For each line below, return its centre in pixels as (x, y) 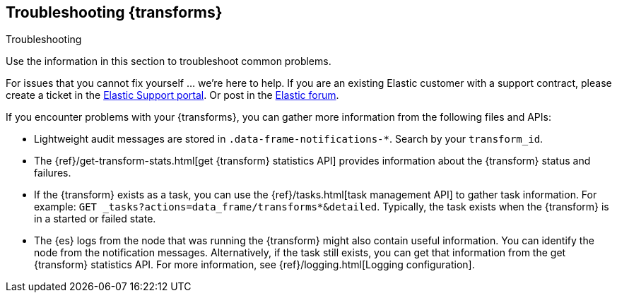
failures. (53, 173)
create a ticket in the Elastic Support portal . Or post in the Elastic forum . (172, 95)
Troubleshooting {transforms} (114, 12)
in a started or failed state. (95, 219)
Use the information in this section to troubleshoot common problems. (169, 61)
